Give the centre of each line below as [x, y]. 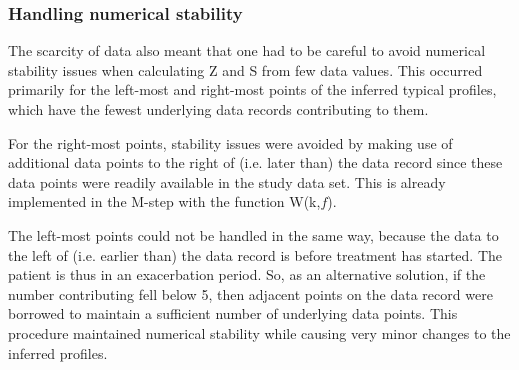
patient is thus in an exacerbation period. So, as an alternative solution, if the [247, 274]
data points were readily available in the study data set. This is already [227, 181]
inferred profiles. [58, 352]
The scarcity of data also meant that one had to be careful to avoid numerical [247, 50]
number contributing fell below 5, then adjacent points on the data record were [250, 293]
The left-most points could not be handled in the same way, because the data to [253, 234]
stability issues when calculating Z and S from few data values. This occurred [245, 69]
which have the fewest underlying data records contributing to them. [218, 109]
